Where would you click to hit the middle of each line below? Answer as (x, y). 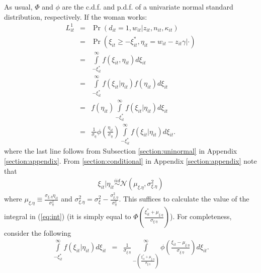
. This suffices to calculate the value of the (184, 199)
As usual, (18, 7)
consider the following (38, 233)
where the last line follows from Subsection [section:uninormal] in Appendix (121, 151)
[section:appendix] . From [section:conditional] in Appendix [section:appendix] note (130, 161)
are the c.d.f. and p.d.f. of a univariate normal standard (148, 7)
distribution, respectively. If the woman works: (76, 16)
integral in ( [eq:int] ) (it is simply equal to (68, 216)
